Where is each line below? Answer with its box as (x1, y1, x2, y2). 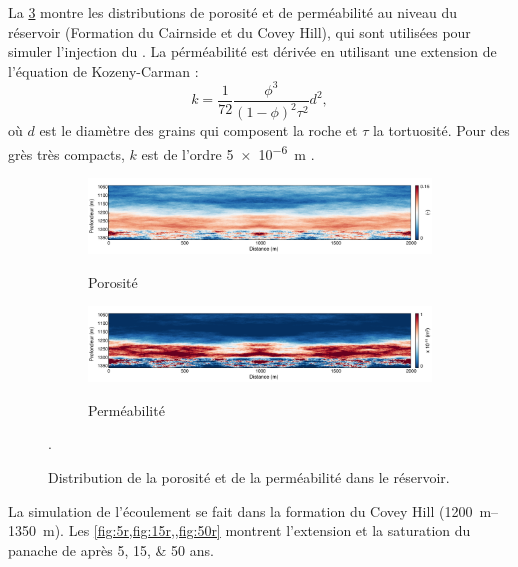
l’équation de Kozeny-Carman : (8, 60, 199, 81)
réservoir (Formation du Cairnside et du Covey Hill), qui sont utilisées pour (8, 21, 471, 42)
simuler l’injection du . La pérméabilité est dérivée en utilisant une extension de (8, 41, 497, 62)
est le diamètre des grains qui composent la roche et (39, 120, 358, 141)
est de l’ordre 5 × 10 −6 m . (141, 140, 315, 164)
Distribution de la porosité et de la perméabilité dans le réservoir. (48, 466, 450, 487)
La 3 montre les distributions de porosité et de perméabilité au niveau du (8, 2, 458, 22)
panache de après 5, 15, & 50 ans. (8, 539, 214, 560)
